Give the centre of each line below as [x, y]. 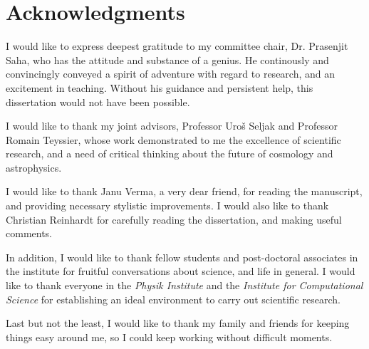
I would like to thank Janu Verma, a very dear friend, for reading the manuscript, [184, 191]
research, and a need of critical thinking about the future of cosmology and [170, 153]
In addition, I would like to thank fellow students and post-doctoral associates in [182, 257]
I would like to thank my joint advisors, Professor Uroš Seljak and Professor [172, 126]
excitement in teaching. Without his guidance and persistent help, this [160, 87]
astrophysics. [34, 167]
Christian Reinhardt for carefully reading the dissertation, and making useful [174, 219]
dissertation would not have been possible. [98, 101]
